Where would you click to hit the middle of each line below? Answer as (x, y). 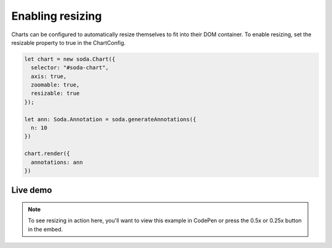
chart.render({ (47, 154)
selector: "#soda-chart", (70, 68)
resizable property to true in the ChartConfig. (69, 42)
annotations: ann (57, 162)
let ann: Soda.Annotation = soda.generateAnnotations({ (110, 119)
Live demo (32, 190)
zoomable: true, (55, 85)
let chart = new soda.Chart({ (70, 59)
